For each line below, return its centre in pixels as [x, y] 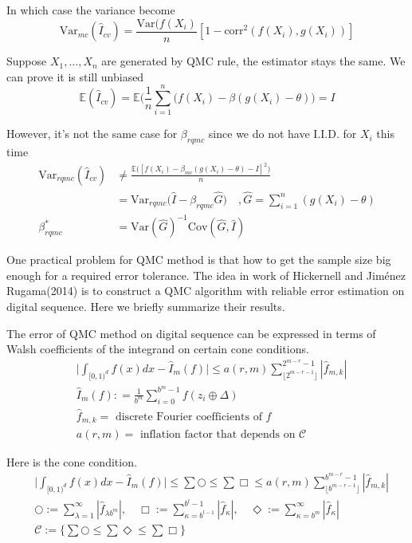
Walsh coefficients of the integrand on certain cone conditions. [158, 349]
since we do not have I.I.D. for [283, 134]
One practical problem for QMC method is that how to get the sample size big [199, 260]
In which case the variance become [91, 10]
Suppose [27, 61]
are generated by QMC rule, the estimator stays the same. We [253, 61]
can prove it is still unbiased [75, 76]
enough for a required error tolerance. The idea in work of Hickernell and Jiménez [206, 275]
